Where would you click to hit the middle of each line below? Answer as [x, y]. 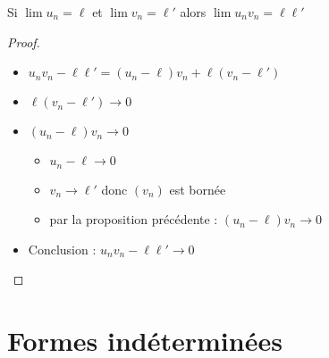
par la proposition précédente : [134, 219]
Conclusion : [62, 249]
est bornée [198, 189]
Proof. [24, 42]
